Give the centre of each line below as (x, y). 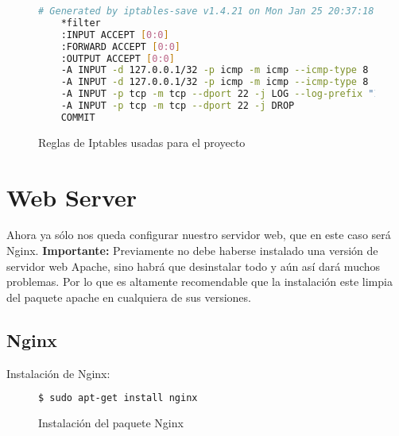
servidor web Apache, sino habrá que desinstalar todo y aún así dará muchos (194, 266)
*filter (81, 23)
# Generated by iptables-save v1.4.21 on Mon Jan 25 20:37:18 (206, 11)
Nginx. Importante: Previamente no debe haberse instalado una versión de (192, 251)
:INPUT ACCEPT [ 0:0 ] (115, 35)
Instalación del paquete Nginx (111, 423)
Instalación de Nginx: (58, 373)
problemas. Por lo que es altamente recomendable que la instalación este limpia (199, 282)
